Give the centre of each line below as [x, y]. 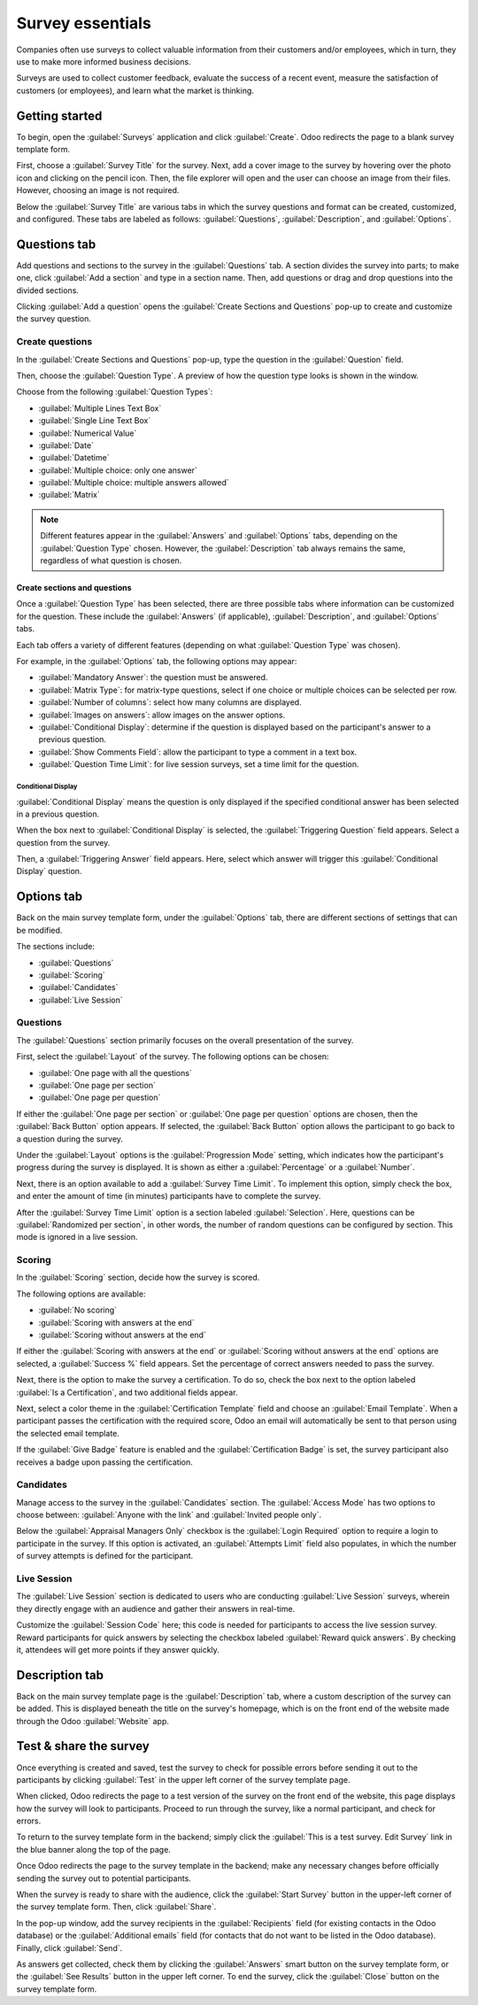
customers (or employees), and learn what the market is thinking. [135, 90]
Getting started [59, 116]
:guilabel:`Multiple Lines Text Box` [100, 408]
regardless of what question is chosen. [111, 561]
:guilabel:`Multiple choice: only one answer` [118, 470]
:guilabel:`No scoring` [78, 1310]
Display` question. [49, 871]
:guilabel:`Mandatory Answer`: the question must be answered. [153, 677]
